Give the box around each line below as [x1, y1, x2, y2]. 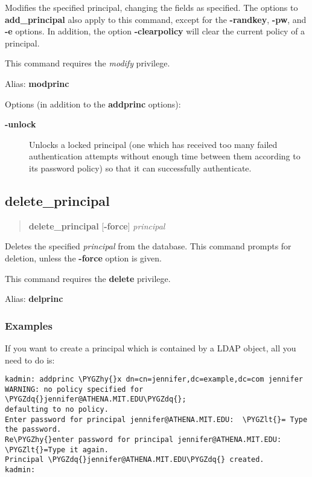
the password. [5, 425, 62, 434]
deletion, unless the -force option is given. [5, 251, 162, 264]
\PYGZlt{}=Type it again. [5, 445, 109, 454]
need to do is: [5, 353, 55, 366]
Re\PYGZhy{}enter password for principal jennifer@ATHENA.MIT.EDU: [5, 435, 282, 444]
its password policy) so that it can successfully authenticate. [29, 161, 252, 174]
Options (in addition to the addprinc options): [5, 97, 181, 110]
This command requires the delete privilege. [5, 272, 171, 284]
